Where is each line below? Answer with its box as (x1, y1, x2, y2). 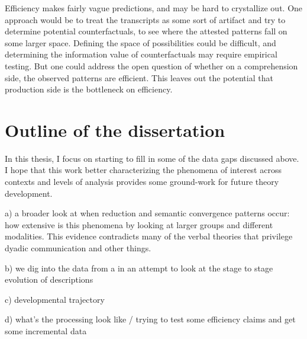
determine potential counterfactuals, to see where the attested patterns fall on (5, 25, 287, 37)
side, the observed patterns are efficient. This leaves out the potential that (5, 71, 273, 84)
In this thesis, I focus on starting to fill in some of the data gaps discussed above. (5, 152, 299, 164)
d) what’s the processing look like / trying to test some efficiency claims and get (5, 313, 296, 325)
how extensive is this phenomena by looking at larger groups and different (5, 218, 273, 231)
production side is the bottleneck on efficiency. (5, 83, 173, 95)
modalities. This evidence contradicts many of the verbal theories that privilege (5, 230, 293, 242)
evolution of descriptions (5, 273, 93, 286)
